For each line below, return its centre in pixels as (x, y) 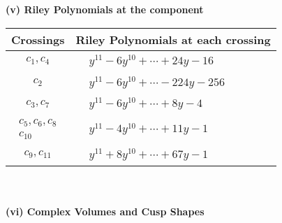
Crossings (38, 39)
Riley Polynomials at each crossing (173, 39)
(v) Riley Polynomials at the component (105, 9)
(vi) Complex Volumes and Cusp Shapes (105, 211)
